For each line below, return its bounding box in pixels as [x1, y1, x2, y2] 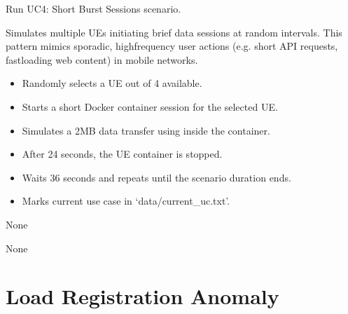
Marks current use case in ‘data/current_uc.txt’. [22, 193, 230, 208]
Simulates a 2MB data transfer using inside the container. [22, 123, 270, 137]
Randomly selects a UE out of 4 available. [22, 76, 202, 90]
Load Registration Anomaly [6, 282, 279, 310]
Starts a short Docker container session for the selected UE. [22, 99, 278, 114]
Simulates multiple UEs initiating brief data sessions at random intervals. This [6, 25, 342, 39]
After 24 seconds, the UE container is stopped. [22, 146, 223, 161]
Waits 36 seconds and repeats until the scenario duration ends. [22, 170, 291, 184]
